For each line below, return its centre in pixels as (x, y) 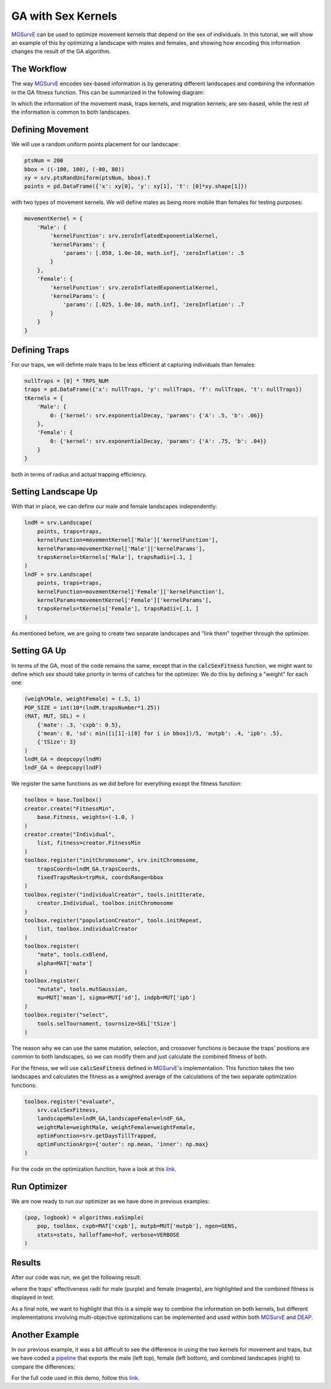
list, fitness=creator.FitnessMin (89, 843)
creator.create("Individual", (70, 835)
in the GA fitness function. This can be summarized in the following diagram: (108, 92)
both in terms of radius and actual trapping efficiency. (79, 474)
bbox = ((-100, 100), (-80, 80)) (74, 169)
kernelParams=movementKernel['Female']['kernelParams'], (124, 600)
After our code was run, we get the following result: (76, 1277)
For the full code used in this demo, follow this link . (76, 1378)
